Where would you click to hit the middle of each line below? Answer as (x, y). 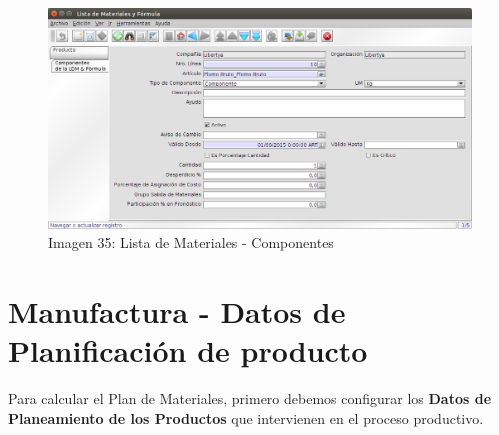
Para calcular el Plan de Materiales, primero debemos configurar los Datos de (250, 398)
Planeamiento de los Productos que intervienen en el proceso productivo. (246, 417)
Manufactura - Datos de (177, 311)
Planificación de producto (188, 350)
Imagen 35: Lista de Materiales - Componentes (191, 242)
